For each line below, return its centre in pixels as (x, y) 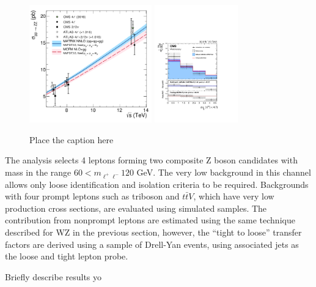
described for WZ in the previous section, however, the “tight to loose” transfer (153, 232)
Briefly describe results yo (53, 276)
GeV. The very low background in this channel (224, 172)
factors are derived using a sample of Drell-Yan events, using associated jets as (152, 244)
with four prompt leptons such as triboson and (92, 196)
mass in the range (38, 172)
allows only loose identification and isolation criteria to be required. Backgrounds (157, 184)
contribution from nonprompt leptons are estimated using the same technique (150, 220)
